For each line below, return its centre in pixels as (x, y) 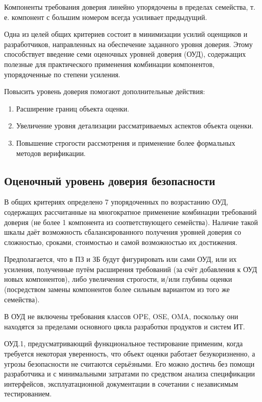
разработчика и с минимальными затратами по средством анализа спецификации (130, 374)
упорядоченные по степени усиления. (62, 74)
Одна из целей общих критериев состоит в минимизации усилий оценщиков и (126, 34)
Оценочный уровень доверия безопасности (110, 180)
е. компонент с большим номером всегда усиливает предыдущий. (106, 17)
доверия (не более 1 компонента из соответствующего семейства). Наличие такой (131, 222)
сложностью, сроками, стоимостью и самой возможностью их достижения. (121, 242)
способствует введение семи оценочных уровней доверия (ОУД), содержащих (125, 54)
